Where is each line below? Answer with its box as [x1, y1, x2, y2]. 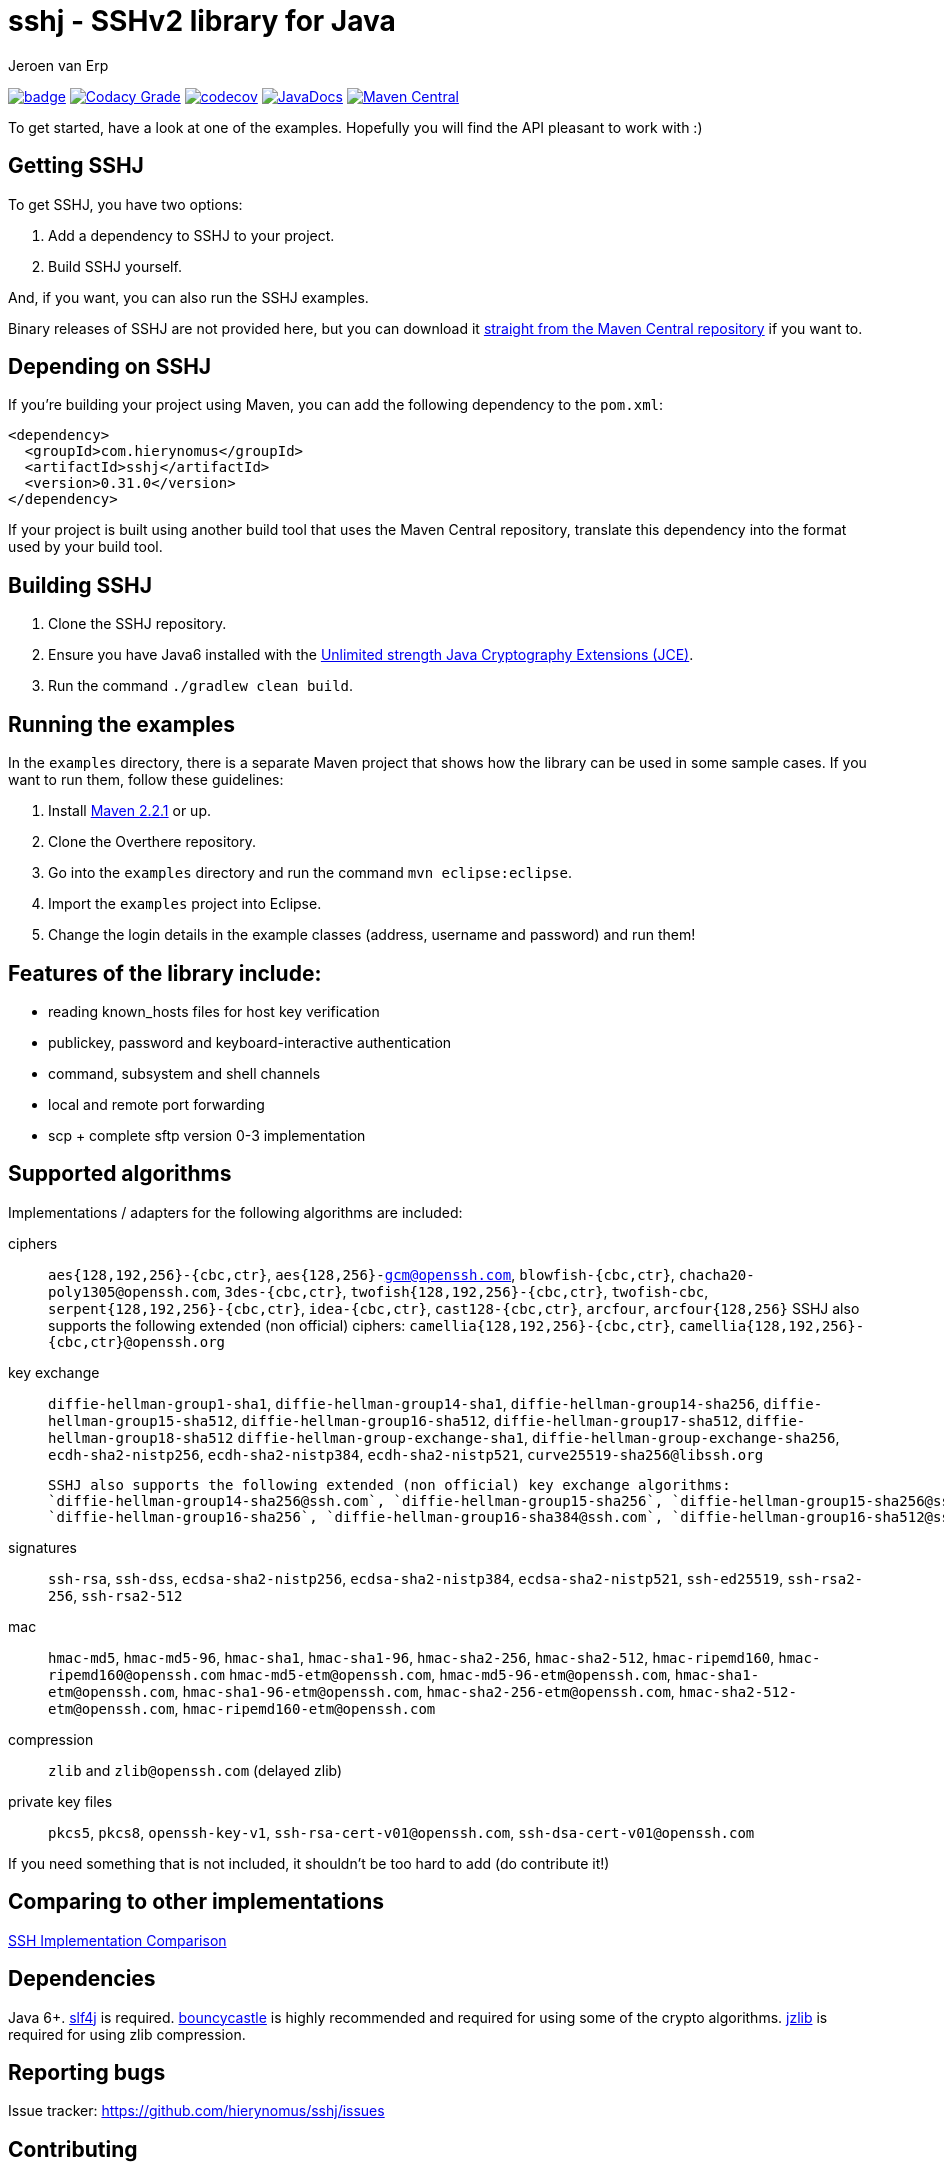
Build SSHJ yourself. [48, 257, 182, 275]
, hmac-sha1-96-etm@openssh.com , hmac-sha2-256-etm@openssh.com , [174, 1682, 675, 1700]
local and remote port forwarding [48, 1095, 265, 1113]
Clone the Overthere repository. [48, 833, 257, 851]
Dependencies [8, 1966, 156, 1992]
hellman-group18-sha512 [48, 1429, 234, 1446]
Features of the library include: [8, 960, 322, 986]
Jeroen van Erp [8, 56, 109, 74]
